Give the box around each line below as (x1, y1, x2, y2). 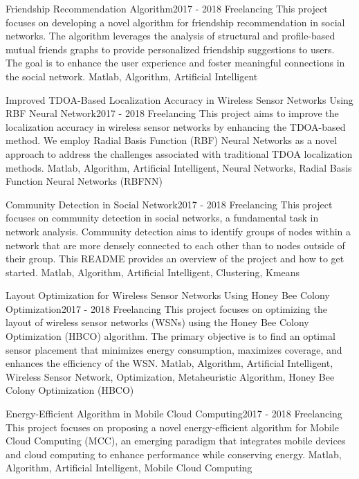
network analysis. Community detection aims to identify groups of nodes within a (6, 224, 351, 238)
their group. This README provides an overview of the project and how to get (6, 251, 344, 266)
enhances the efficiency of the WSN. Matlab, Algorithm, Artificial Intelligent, (6, 356, 333, 370)
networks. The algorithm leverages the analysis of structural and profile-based (6, 28, 335, 43)
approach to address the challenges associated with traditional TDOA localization (6, 146, 353, 161)
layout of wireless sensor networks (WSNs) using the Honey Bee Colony (6, 315, 309, 329)
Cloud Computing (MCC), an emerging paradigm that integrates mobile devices (6, 433, 346, 448)
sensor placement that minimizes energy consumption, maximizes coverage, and (6, 342, 342, 356)
